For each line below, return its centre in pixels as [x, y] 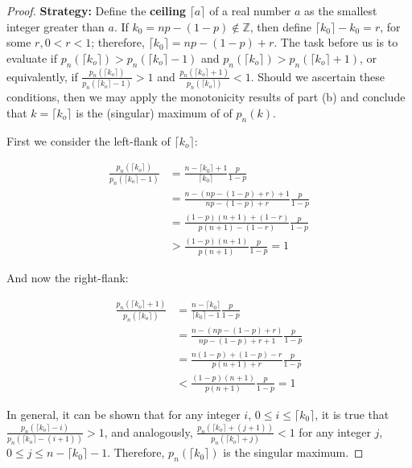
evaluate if [32, 57]
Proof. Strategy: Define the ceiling [96, 10]
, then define [281, 26]
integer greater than [56, 26]
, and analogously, [148, 431]
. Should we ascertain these [317, 76]
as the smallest [341, 10]
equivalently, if [42, 76]
